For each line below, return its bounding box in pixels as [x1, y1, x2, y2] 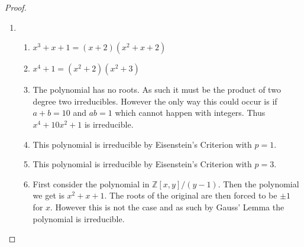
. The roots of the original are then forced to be [104, 189, 277, 201]
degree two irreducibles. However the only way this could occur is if [33, 95, 277, 107]
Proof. [5, 1, 27, 13]
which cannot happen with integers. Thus [115, 106, 266, 119]
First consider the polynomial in [33, 177, 150, 190]
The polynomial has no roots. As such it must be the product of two [33, 83, 281, 96]
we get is [33, 189, 64, 201]
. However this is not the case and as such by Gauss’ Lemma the [50, 200, 284, 213]
